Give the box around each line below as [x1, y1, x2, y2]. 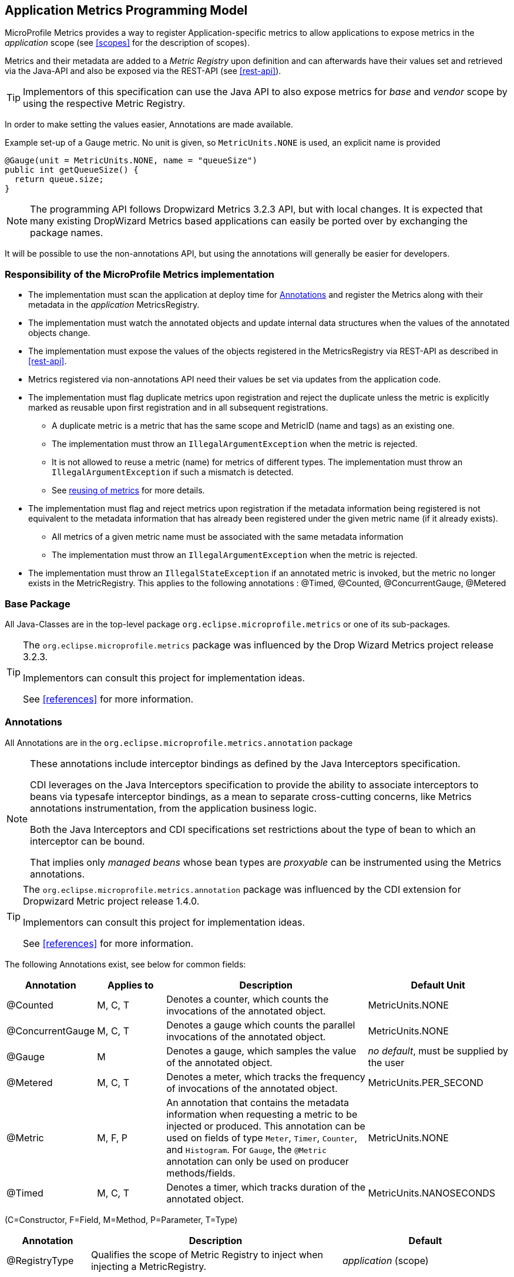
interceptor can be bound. [30, 835, 145, 847]
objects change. [28, 328, 90, 338]
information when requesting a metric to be [166, 1108, 358, 1120]
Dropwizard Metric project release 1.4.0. [23, 895, 200, 907]
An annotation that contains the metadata [166, 1096, 349, 1108]
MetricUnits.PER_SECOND [368, 1076, 483, 1088]
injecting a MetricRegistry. [90, 1260, 207, 1272]
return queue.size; [14, 174, 104, 184]
